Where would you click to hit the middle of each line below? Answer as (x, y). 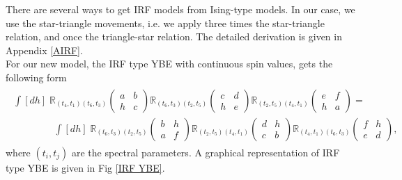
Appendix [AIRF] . (44, 50)
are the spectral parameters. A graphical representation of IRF (206, 152)
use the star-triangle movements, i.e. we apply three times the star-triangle (165, 23)
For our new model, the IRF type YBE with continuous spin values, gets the (169, 64)
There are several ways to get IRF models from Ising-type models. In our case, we (180, 9)
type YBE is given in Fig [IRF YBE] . (85, 167)
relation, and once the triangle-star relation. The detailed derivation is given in (174, 36)
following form (36, 77)
